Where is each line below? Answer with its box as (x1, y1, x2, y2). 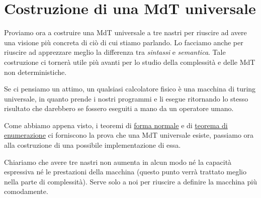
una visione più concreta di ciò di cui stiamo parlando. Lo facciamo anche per (4, 37, 243, 47)
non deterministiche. (4, 66, 67, 77)
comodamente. (4, 186, 48, 196)
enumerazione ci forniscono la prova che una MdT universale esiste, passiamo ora (4, 130, 254, 140)
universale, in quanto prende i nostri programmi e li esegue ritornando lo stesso (4, 93, 248, 104)
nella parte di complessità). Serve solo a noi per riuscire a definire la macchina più (4, 176, 257, 186)
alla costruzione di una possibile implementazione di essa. (4, 140, 181, 150)
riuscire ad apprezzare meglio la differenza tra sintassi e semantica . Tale (4, 47, 226, 57)
